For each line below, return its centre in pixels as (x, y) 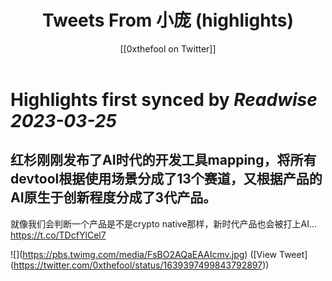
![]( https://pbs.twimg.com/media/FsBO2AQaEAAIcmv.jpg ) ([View (144, 254)
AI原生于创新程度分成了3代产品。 (113, 197)
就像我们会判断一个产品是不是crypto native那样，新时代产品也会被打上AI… (164, 223)
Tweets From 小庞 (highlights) (168, 20)
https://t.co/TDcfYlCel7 (58, 235)
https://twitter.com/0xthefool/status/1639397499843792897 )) (141, 265)
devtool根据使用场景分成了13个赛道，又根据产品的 (166, 179)
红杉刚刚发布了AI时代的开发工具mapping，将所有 (163, 160)
